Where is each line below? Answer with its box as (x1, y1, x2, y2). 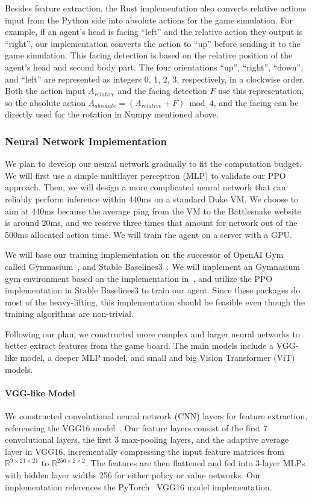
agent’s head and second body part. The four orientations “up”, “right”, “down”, (5, 60, 304, 73)
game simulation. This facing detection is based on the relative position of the (5, 49, 293, 61)
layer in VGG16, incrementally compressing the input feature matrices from (5, 445, 284, 457)
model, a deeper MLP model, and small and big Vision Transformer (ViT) (20, 351, 295, 364)
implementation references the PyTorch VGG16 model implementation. (5, 480, 272, 493)
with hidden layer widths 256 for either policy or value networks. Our (5, 469, 261, 481)
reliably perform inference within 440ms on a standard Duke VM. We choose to (5, 192, 299, 205)
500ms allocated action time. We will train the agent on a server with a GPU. (5, 228, 292, 240)
